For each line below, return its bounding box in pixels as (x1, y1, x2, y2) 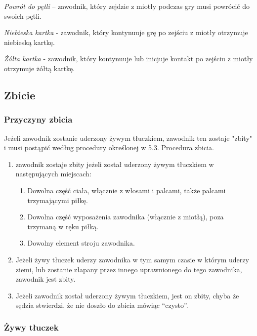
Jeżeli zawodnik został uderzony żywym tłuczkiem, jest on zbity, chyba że (15, 290, 239, 300)
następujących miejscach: (15, 168, 91, 179)
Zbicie (4, 87, 36, 102)
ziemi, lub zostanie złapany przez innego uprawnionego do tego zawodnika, (15, 264, 242, 274)
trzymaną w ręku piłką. (27, 221, 99, 231)
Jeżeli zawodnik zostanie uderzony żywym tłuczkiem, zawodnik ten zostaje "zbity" (4, 132, 253, 143)
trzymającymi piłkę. (27, 195, 88, 205)
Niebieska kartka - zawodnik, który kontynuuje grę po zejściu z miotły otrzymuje (4, 27, 248, 38)
